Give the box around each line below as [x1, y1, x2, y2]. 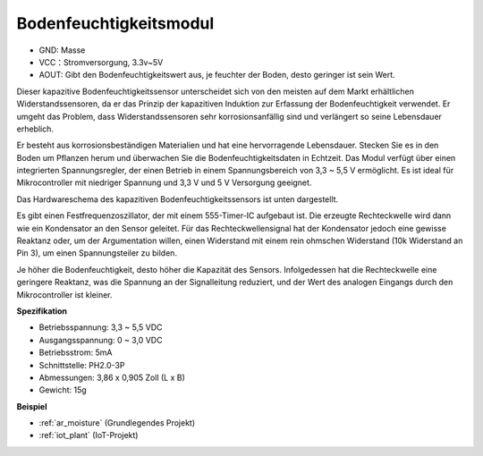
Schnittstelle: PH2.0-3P [38, 359, 125, 370]
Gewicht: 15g [38, 384, 87, 395]
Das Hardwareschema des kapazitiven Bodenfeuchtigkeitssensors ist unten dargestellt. [16, 193, 339, 205]
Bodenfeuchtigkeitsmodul [16, 13, 215, 33]
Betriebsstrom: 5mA [38, 347, 113, 358]
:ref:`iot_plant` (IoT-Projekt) [38, 430, 139, 441]
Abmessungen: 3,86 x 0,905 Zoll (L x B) [38, 372, 185, 383]
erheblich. [16, 123, 54, 134]
